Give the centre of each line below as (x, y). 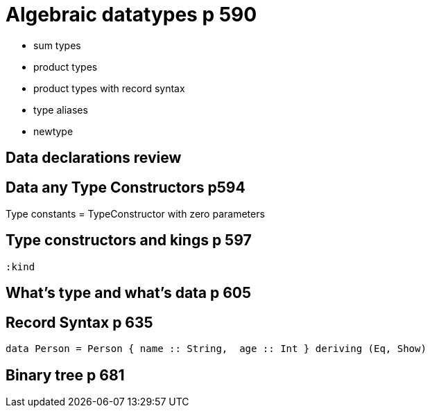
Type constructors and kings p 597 (129, 240)
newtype (53, 131)
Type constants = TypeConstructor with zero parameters (135, 214)
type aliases (61, 109)
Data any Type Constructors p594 (126, 187)
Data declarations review (94, 158)
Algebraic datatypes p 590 (131, 15)
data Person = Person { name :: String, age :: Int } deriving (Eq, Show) (216, 349)
